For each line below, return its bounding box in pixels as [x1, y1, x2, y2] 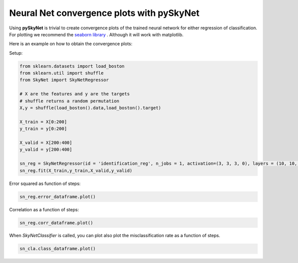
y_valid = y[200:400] [19, 147, 73, 153]
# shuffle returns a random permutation [19, 98, 119, 104]
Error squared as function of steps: [9, 180, 81, 186]
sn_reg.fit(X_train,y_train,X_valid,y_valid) [19, 168, 133, 174]
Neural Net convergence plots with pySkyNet [9, 7, 200, 18]
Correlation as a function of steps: [9, 206, 79, 212]
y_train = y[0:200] [19, 126, 67, 132]
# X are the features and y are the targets [19, 91, 130, 97]
